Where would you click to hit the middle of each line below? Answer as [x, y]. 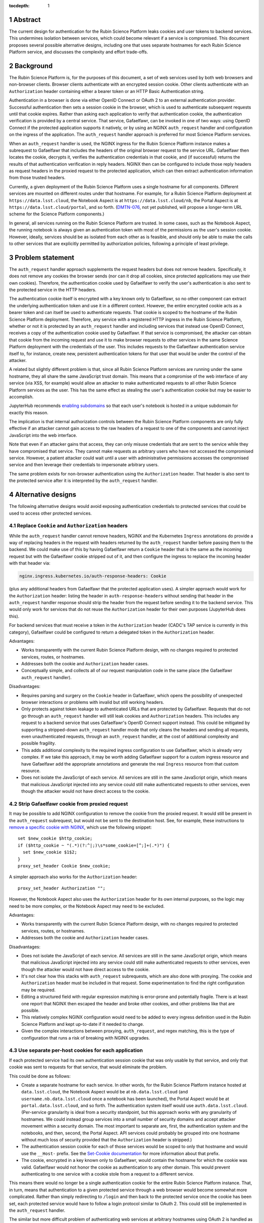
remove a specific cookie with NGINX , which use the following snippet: [80, 827]
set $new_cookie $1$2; [50, 852]
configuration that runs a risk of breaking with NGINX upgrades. [86, 1038]
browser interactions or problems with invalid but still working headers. [93, 702]
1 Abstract [25, 20]
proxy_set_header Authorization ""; [62, 888]
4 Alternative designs [43, 495]
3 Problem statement [42, 258]
